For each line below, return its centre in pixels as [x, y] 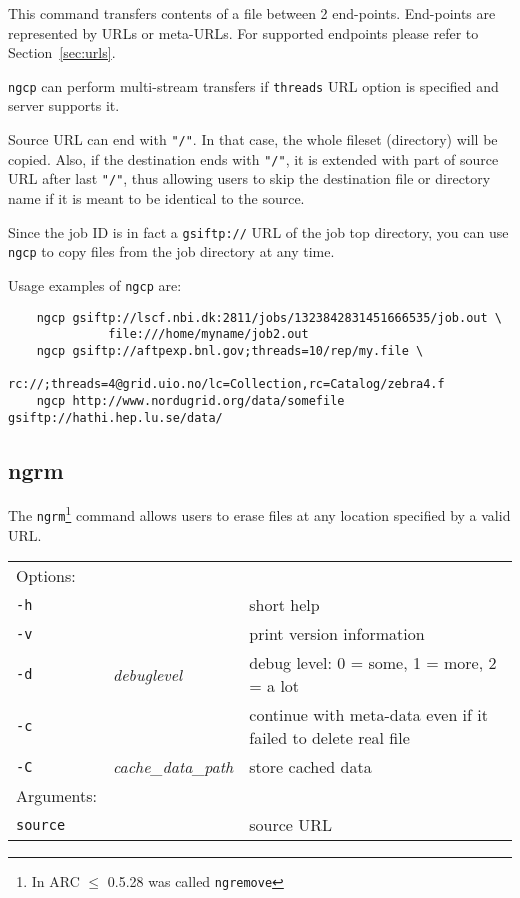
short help [284, 605]
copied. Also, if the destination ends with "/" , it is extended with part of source [253, 158]
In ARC [55, 881]
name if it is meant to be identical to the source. [156, 198]
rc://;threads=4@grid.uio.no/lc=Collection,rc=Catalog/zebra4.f [226, 384]
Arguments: [57, 796]
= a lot [274, 686]
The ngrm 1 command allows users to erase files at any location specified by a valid [259, 514]
